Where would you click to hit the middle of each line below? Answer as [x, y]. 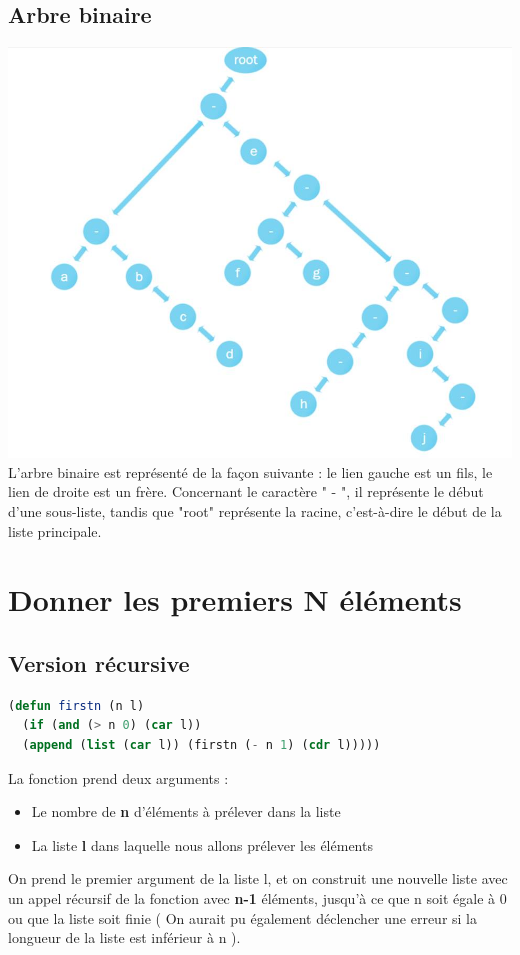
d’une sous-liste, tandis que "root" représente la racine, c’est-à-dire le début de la [255, 511]
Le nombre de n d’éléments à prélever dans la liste [186, 811]
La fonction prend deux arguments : [118, 777]
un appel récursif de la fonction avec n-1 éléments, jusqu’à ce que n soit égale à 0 [257, 897]
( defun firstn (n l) [76, 705]
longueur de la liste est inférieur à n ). [124, 937]
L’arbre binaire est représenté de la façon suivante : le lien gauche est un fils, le [250, 471]
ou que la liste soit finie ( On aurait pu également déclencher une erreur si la [243, 917]
